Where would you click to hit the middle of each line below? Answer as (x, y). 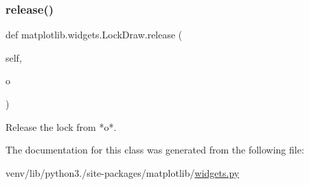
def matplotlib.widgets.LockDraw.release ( (94, 35)
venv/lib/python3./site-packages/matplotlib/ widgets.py (123, 172)
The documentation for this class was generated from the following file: (155, 150)
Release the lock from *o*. (61, 126)
